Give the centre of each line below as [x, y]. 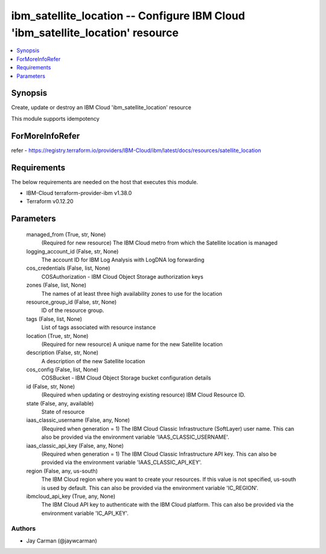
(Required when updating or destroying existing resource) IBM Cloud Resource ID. [143, 395]
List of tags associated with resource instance [99, 327]
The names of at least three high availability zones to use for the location [132, 293]
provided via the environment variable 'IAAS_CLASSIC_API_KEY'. [122, 462]
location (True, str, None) [57, 336]
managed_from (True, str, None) [66, 234]
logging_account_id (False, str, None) [72, 251]
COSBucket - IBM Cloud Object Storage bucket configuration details [126, 378]
